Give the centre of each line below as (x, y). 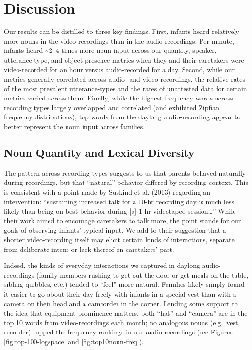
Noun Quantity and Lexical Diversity (99, 153)
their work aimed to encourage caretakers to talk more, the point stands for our (123, 220)
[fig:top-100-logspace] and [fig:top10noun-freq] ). (74, 341)
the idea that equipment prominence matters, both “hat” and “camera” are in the (126, 313)
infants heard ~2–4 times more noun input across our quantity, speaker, (110, 50)
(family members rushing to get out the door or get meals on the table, (143, 275)
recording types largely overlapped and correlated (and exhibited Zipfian (112, 107)
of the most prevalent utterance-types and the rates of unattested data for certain (126, 88)
